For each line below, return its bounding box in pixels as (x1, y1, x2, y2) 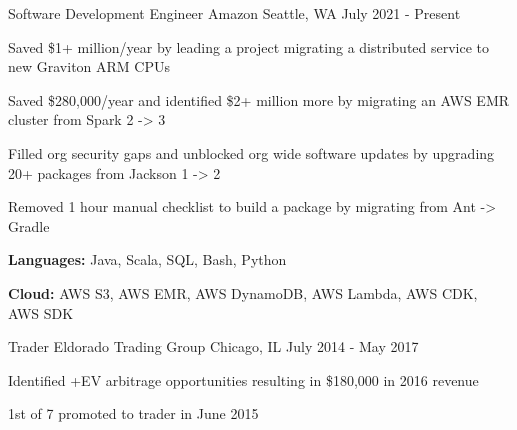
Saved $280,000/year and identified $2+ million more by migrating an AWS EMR (8, 89, 510, 110)
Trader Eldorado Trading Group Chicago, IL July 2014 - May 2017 (8, 336, 419, 357)
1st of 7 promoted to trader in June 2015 (8, 403, 259, 424)
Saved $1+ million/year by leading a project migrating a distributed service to (8, 36, 490, 57)
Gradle (8, 215, 50, 236)
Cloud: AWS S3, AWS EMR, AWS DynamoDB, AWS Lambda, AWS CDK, (8, 282, 478, 303)
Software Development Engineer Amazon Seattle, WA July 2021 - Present (8, 3, 461, 23)
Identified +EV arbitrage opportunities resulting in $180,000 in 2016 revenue (8, 369, 479, 390)
